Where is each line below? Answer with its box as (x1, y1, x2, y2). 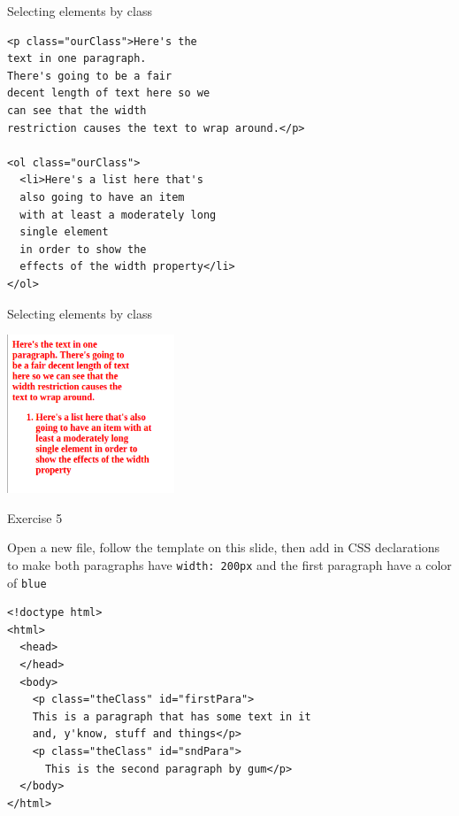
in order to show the (19, 242, 147, 256)
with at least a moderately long (19, 208, 217, 221)
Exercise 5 (7, 508, 63, 527)
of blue (7, 573, 47, 591)
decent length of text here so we (7, 87, 210, 100)
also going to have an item (19, 190, 185, 204)
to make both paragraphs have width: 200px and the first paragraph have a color (7, 555, 452, 574)
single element (19, 226, 109, 239)
